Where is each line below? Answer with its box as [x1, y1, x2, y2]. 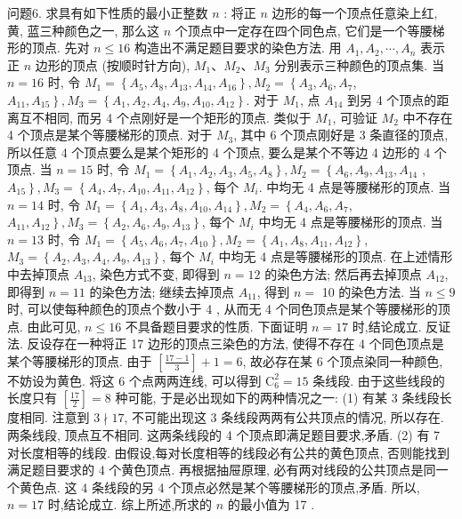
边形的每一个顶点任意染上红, [272, 4, 438, 21]
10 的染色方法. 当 [321, 282, 421, 300]
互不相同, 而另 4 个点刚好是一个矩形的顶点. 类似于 [19, 108, 312, 126]
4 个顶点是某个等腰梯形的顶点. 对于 [7, 125, 213, 144]
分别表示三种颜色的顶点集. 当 [274, 55, 444, 74]
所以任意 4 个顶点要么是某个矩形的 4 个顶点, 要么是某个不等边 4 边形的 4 [7, 142, 431, 161]
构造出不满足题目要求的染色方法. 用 [134, 38, 342, 57]
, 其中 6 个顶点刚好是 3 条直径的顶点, [233, 125, 449, 144]
